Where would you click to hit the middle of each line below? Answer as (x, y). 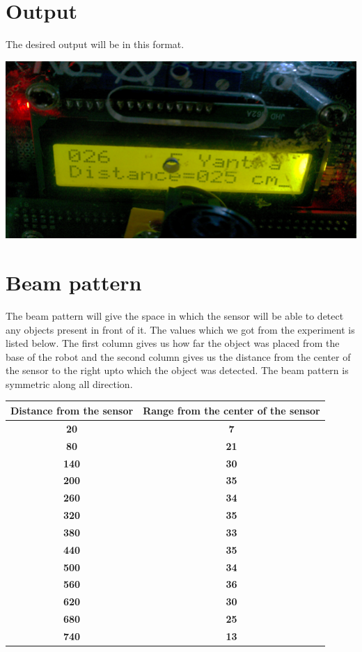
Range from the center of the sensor (231, 410)
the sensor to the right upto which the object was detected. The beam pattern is (177, 370)
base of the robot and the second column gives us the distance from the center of (178, 356)
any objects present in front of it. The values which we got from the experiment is (180, 329)
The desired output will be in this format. (95, 44)
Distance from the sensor (72, 410)
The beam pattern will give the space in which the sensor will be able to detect (175, 315)
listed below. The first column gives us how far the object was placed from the (173, 343)
